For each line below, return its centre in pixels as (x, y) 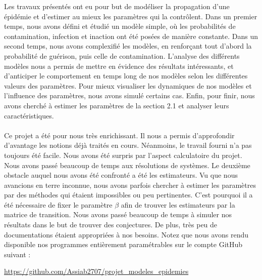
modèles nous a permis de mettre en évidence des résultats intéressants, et (119, 66)
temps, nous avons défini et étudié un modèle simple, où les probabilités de (120, 26)
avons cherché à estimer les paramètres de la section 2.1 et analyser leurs (117, 105)
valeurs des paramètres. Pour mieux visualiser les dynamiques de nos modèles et (128, 85)
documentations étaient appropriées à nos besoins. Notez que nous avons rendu (126, 234)
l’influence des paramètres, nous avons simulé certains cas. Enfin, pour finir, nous (129, 95)
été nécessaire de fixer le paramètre (58, 204)
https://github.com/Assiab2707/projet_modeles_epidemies (96, 271)
